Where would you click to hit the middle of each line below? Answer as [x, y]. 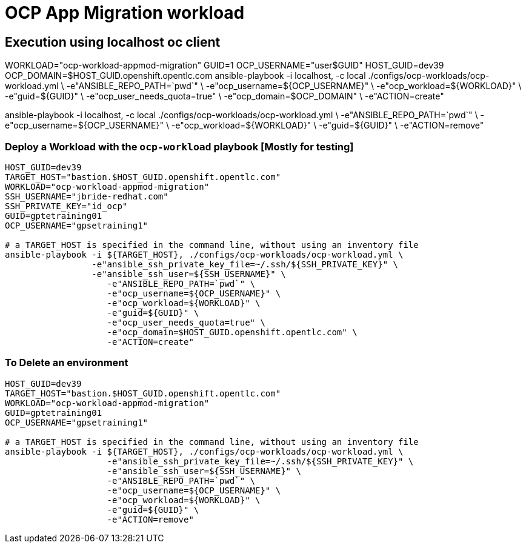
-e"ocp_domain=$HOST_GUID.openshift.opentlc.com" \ [232, 332]
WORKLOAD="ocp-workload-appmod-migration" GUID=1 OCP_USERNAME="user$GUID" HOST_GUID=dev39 [225, 65]
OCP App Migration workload [125, 13]
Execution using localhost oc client [113, 42]
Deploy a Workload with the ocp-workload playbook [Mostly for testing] [179, 146]
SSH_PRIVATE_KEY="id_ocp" [66, 206]
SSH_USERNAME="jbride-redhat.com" [87, 196]
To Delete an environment [67, 363]
